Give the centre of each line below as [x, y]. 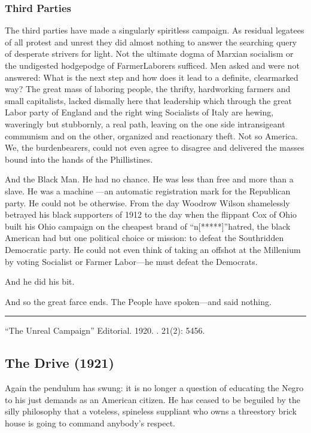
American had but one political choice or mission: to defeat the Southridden [144, 238]
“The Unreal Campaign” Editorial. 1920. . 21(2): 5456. [105, 330]
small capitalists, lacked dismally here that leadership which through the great [149, 100]
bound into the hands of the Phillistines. [79, 159]
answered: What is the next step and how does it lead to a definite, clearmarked [152, 77]
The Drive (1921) [60, 363]
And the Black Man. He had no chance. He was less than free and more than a [149, 179]
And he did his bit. [40, 281]
